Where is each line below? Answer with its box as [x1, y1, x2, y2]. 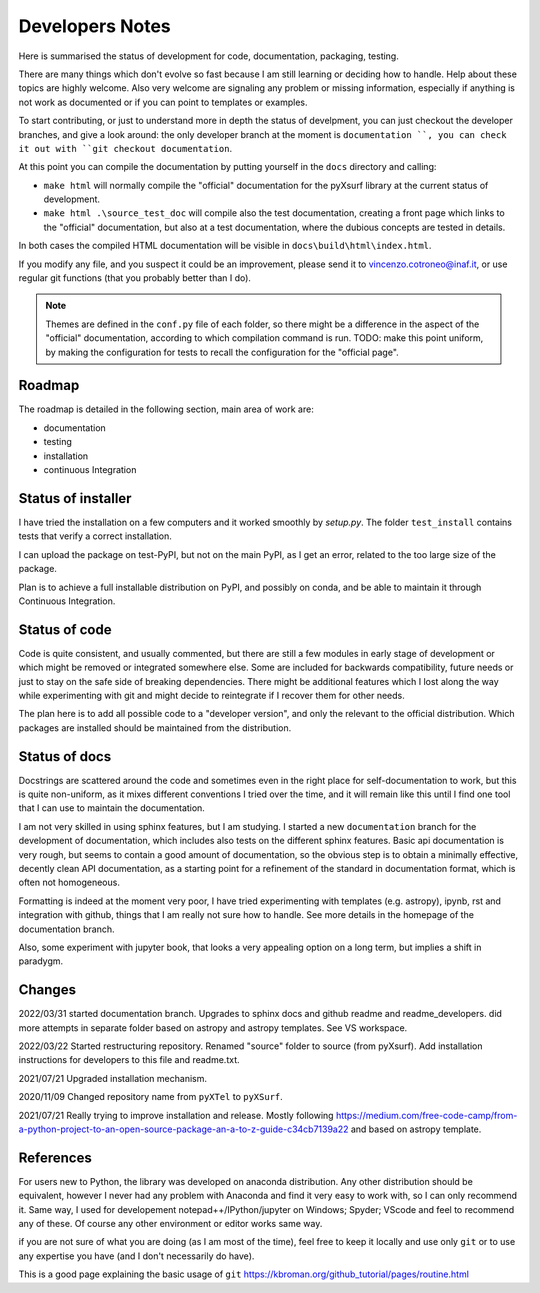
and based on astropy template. [350, 1123, 482, 1135]
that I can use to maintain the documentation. [18, 802, 205, 814]
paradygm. [18, 955, 64, 967]
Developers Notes [18, 15, 172, 37]
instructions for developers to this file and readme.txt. [18, 1054, 240, 1066]
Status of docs [18, 748, 112, 765]
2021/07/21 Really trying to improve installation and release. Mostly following [18, 1109, 334, 1121]
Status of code [18, 621, 112, 638]
